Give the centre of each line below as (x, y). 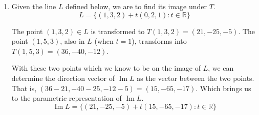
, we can (221, 68)
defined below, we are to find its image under (136, 6)
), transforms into (159, 41)
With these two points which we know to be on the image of (106, 68)
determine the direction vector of (63, 78)
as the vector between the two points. (196, 78)
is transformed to (118, 31)
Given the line (34, 6)
